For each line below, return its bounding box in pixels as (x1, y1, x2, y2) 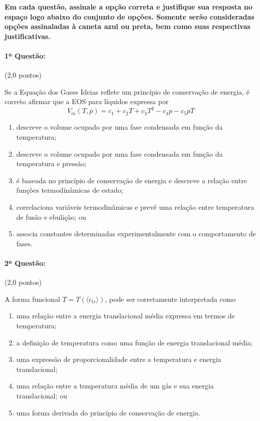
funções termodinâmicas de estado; (16, 185, 123, 195)
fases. (16, 238, 33, 248)
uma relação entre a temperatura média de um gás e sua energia (16, 380, 214, 391)
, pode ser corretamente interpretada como (105, 293, 236, 304)
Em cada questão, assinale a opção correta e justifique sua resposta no (5, 2, 252, 12)
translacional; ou (16, 390, 68, 400)
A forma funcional (5, 293, 60, 304)
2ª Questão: (5, 257, 46, 268)
